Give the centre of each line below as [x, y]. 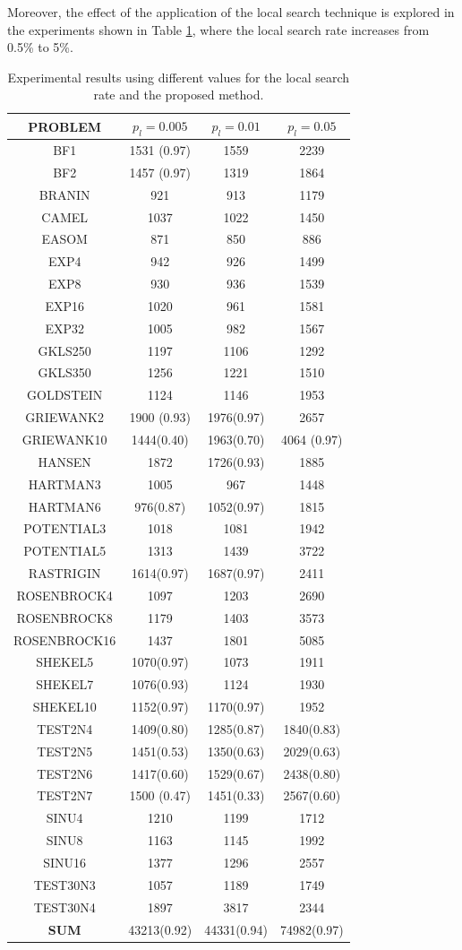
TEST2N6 [65, 773]
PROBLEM [65, 126]
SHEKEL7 [65, 684]
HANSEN [64, 461]
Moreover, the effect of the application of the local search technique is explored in [231, 12]
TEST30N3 [64, 884]
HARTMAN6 [64, 506]
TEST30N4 [64, 907]
